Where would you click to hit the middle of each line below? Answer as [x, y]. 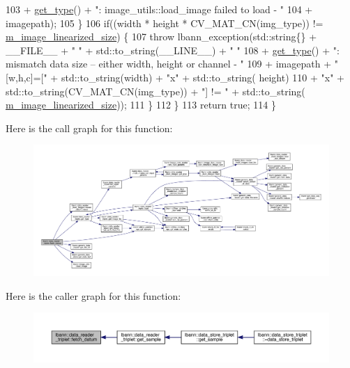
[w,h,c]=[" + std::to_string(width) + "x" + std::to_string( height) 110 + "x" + [175, 77]
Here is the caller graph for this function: [93, 295]
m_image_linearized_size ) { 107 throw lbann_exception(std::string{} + [161, 37]
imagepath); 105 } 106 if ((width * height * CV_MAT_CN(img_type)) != [165, 23]
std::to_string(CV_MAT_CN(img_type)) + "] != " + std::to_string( [155, 91]
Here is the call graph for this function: [89, 128]
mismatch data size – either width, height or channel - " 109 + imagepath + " [172, 64]
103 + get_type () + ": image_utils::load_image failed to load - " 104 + [159, 9]
